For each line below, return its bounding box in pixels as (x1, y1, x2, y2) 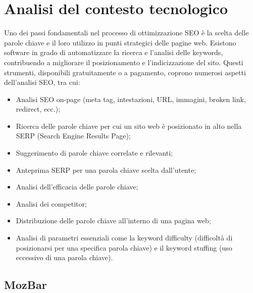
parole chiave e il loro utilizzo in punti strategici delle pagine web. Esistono (4, 37, 236, 47)
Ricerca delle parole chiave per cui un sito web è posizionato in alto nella (16, 120, 242, 131)
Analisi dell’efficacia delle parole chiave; (16, 181, 138, 192)
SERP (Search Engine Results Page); (16, 130, 131, 141)
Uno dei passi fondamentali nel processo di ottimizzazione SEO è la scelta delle (4, 27, 249, 38)
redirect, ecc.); (16, 104, 60, 114)
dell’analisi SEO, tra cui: (4, 77, 80, 87)
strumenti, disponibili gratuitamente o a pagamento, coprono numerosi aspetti (4, 67, 246, 77)
